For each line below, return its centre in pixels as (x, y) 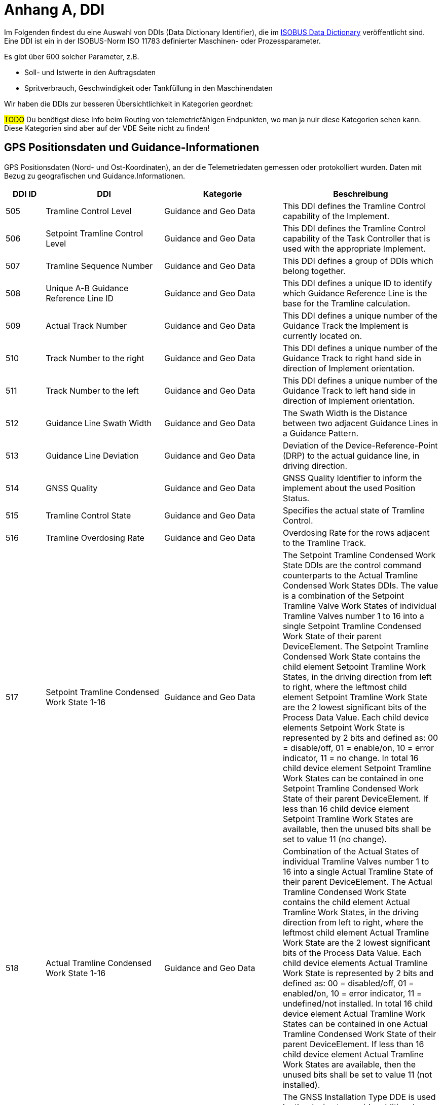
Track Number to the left (92, 390)
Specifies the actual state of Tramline (354, 510)
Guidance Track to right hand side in (352, 358)
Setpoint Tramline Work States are (348, 819)
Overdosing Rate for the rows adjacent (356, 532)
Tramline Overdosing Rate (95, 538)
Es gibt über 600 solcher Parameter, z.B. (72, 56)
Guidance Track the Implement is (345, 325)
